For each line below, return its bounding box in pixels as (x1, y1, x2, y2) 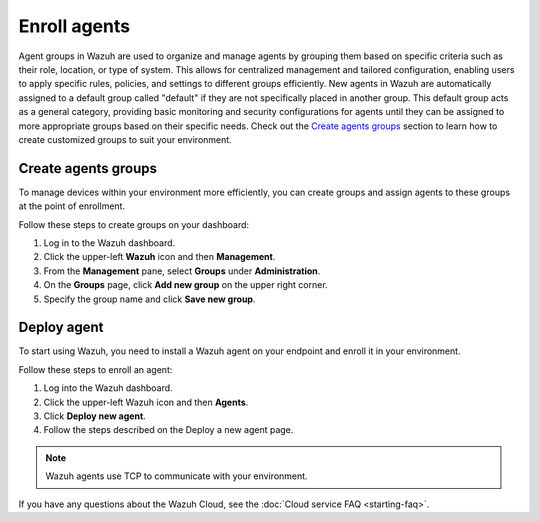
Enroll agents (18, 15, 130, 37)
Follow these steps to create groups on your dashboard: (18, 218, 250, 230)
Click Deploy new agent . (43, 410, 147, 422)
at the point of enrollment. (18, 200, 125, 212)
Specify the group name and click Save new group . (43, 293, 256, 305)
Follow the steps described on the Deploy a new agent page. (43, 424, 294, 436)
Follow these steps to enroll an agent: (18, 363, 173, 375)
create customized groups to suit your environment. (18, 133, 232, 145)
